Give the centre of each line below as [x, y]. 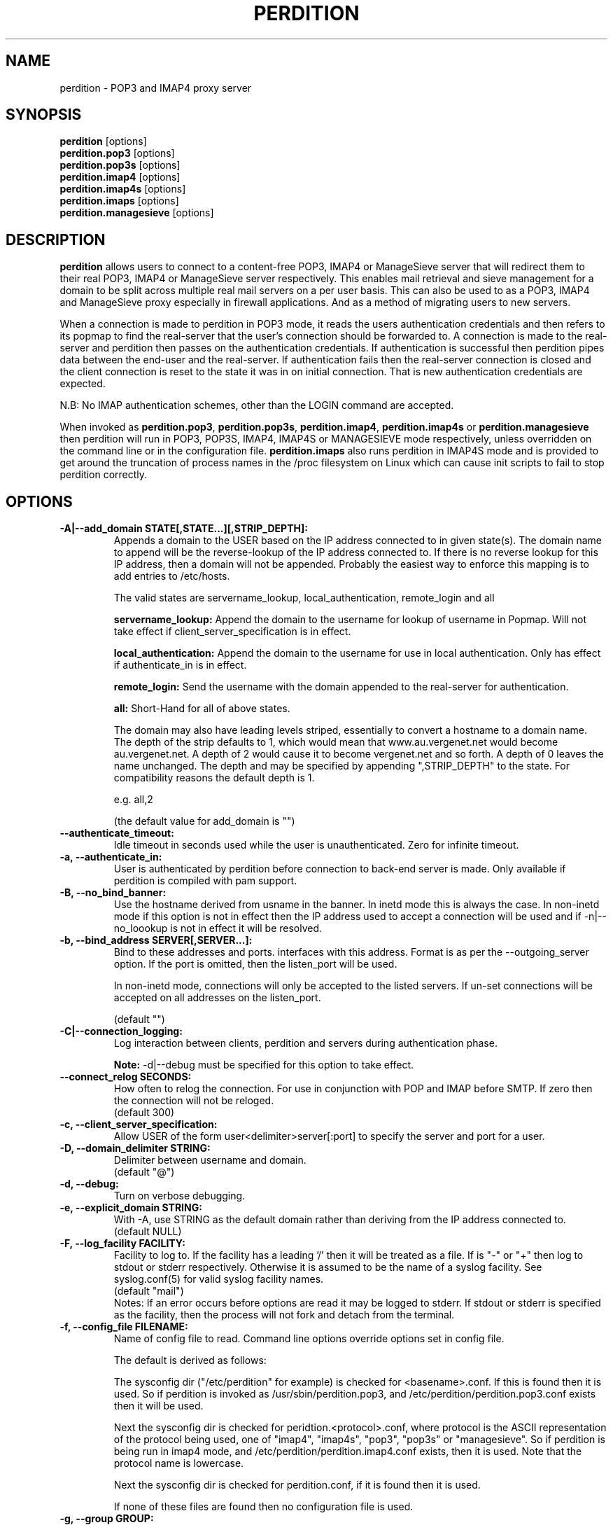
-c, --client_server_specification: [139, 1124]
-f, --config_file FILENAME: [124, 1327]
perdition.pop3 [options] [117, 153]
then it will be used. [158, 1406]
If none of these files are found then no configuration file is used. [263, 1507]
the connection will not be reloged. [194, 1101]
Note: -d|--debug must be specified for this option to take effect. [264, 1065]
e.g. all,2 [133, 800]
